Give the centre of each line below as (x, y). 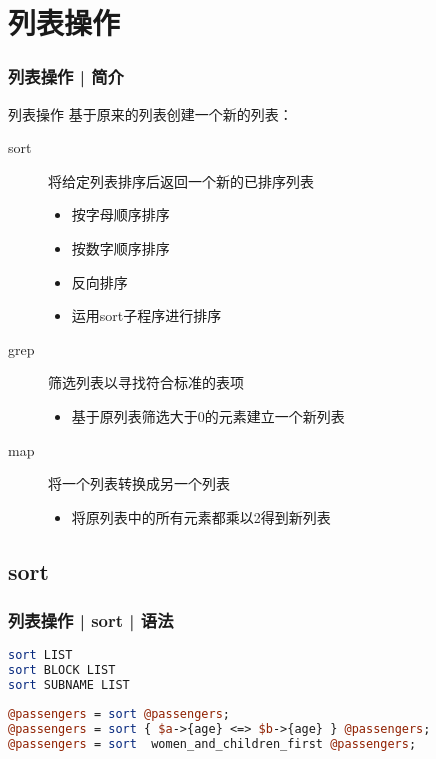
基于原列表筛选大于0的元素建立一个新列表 (208, 415)
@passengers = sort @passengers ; (119, 713)
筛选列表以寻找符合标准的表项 (146, 382)
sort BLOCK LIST (62, 670)
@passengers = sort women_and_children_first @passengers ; (212, 743)
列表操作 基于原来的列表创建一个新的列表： (150, 113)
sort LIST (40, 655)
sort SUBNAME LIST (69, 685)
